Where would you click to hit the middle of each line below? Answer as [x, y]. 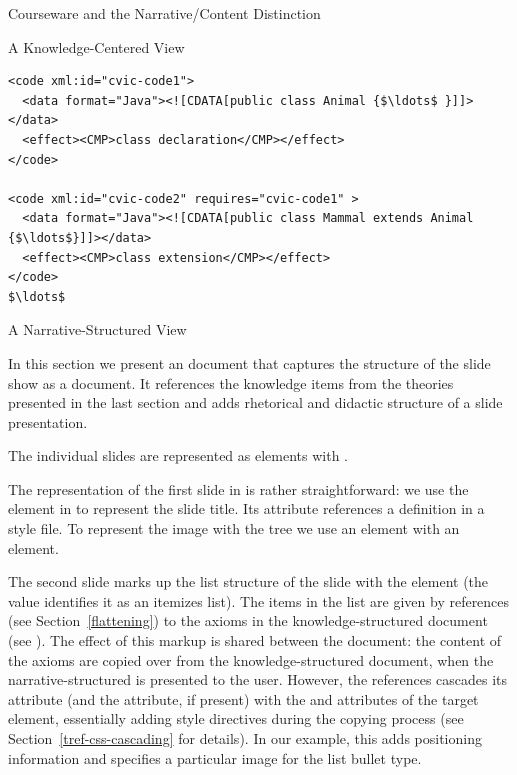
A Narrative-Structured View [97, 329]
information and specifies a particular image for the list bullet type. [215, 757]
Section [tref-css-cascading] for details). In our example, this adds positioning [245, 738]
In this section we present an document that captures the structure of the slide [249, 362]
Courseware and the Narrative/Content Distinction [164, 13]
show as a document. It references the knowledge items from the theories [231, 382]
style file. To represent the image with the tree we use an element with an [234, 528]
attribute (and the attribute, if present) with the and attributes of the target [243, 698]
